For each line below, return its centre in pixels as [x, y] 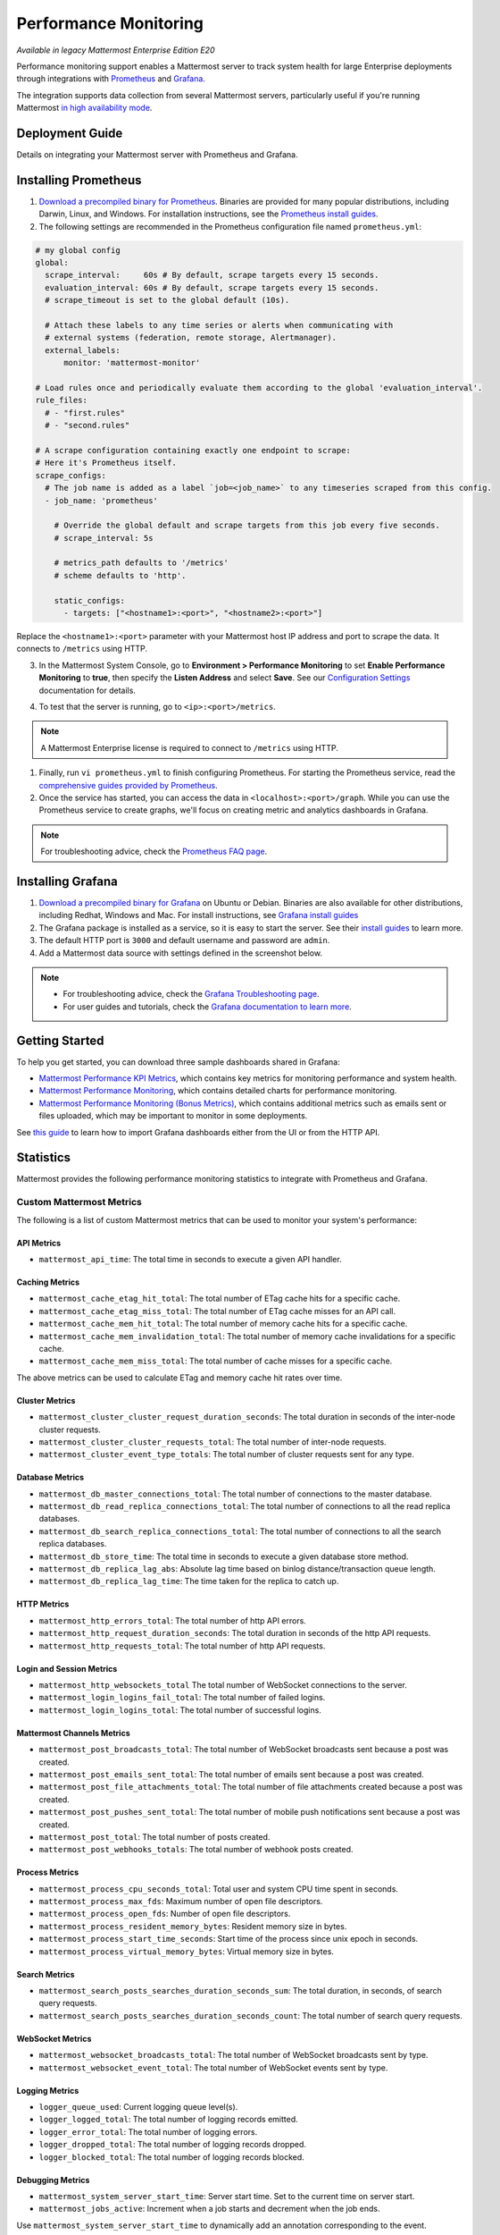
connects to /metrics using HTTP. [82, 649]
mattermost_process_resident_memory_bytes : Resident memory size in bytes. [193, 1926]
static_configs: [89, 600]
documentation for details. [87, 690]
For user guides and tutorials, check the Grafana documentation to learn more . [207, 1007]
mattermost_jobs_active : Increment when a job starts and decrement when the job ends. [209, 2209]
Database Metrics [50, 1477]
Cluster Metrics [46, 1400]
